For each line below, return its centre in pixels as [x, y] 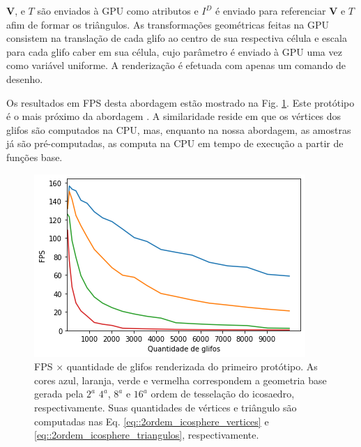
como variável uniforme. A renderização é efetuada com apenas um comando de [176, 65]
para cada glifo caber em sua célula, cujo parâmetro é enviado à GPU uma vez [174, 51]
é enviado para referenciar [271, 10]
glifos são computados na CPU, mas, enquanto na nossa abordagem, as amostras [179, 129]
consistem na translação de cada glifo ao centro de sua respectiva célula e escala [177, 38]
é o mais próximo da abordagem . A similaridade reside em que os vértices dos [174, 116]
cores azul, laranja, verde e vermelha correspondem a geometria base [180, 380]
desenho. [25, 78]
